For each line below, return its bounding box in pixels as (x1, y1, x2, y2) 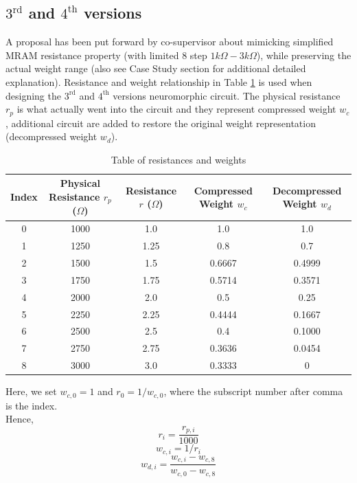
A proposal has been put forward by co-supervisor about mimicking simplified (5, 34, 334, 49)
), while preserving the (256, 47, 352, 62)
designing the (5, 88, 61, 102)
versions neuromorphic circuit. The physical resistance (113, 88, 341, 102)
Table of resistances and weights (111, 152, 246, 166)
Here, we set (5, 384, 57, 398)
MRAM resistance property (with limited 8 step (5, 47, 207, 62)
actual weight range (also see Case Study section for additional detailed (5, 61, 306, 76)
